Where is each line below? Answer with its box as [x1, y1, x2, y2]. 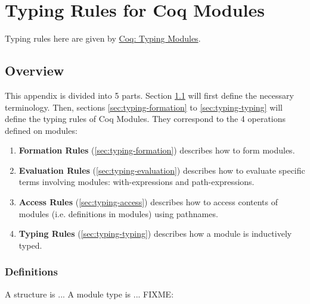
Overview [5, 61, 64, 80]
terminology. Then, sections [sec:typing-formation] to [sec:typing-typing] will [5, 101, 283, 113]
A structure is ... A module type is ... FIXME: [5, 287, 174, 300]
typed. [18, 239, 42, 251]
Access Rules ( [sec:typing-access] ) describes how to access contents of [18, 196, 278, 208]
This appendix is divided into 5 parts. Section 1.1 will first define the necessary [5, 89, 294, 101]
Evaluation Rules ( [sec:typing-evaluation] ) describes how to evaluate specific [18, 164, 305, 176]
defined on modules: [5, 124, 77, 136]
